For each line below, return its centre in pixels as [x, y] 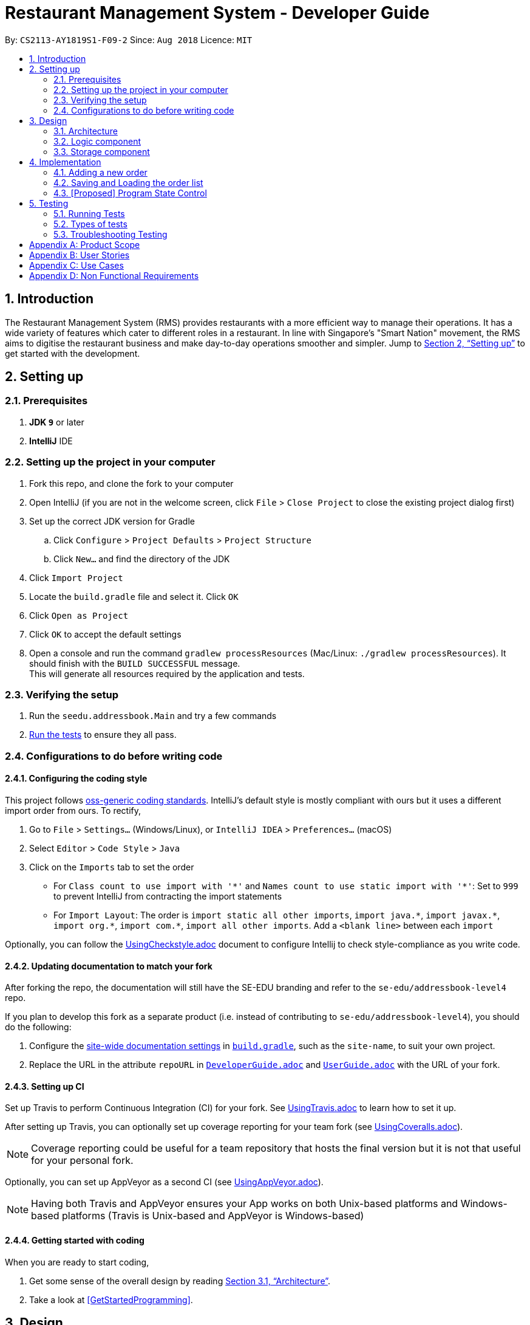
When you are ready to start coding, [77, 1262]
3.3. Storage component [102, 151]
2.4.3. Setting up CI [45, 1086]
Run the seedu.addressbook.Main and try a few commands [153, 716]
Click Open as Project [79, 615]
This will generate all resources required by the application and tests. [167, 673]
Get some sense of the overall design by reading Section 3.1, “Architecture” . [180, 1281]
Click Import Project [76, 577]
